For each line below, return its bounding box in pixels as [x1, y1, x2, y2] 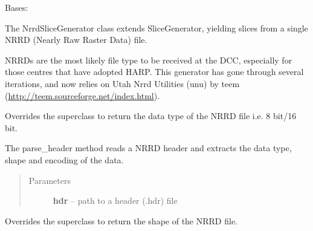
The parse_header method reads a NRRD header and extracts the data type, [5, 142, 292, 154]
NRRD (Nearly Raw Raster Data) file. [5, 33, 147, 46]
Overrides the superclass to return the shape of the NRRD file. [5, 214, 237, 227]
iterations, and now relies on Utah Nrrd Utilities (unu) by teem [5, 77, 240, 89]
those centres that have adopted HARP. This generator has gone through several [5, 65, 304, 78]
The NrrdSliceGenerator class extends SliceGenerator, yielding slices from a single [5, 21, 308, 34]
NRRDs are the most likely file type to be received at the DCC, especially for [5, 53, 292, 66]
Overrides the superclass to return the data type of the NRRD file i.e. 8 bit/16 [5, 109, 297, 122]
